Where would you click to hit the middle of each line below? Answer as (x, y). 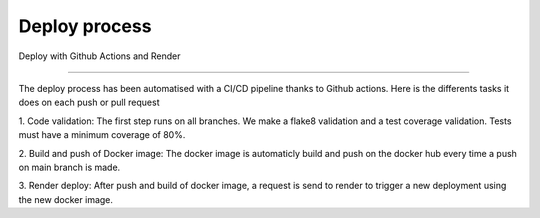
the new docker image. (66, 199)
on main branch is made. (69, 167)
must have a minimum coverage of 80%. (102, 135)
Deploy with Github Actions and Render (99, 56)
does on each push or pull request (89, 102)
